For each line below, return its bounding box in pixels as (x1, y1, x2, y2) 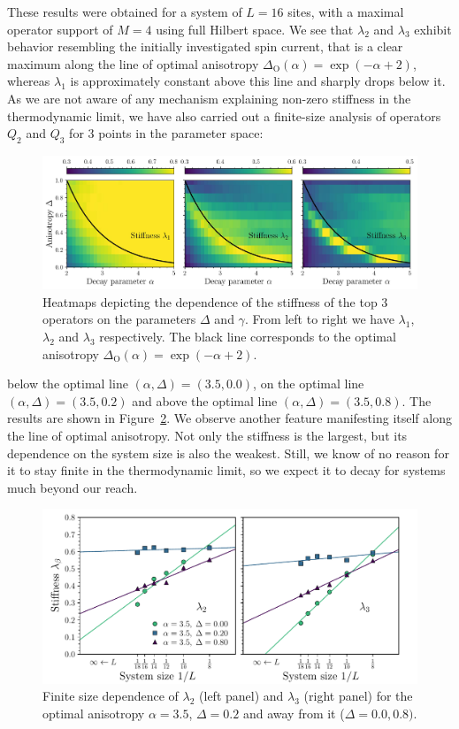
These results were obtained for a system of (7, 3, 242, 20)
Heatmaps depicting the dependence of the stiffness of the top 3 (42, 292, 388, 311)
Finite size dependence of (42, 687, 179, 705)
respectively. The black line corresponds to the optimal (99, 327, 396, 345)
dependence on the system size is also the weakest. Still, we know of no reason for (7, 443, 449, 462)
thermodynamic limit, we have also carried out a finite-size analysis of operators (7, 106, 441, 125)
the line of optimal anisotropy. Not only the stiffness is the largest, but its (7, 426, 408, 444)
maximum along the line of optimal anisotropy (7, 54, 259, 73)
